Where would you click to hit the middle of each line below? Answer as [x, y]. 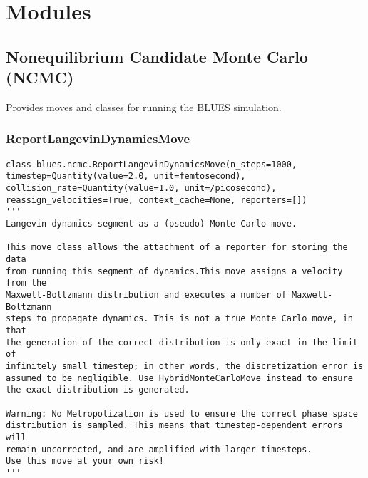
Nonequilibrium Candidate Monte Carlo [157, 56]
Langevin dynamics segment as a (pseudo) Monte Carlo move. [152, 224]
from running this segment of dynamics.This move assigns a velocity [174, 271]
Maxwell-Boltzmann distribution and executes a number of [146, 295]
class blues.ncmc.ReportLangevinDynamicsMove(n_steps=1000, [152, 164]
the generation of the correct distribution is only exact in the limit [182, 342]
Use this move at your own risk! [85, 461]
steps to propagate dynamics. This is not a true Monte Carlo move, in [179, 319]
